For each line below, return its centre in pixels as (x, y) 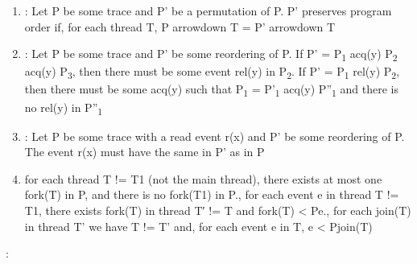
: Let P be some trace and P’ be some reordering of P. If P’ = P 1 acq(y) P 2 (211, 54)
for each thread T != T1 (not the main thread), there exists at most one (203, 178)
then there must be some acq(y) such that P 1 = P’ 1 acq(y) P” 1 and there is (211, 90)
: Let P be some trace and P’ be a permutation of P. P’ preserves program (208, 10)
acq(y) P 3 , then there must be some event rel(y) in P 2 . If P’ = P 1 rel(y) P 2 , (212, 72)
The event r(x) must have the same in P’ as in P (145, 152)
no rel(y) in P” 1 (64, 108)
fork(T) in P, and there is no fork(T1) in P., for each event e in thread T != (212, 194)
